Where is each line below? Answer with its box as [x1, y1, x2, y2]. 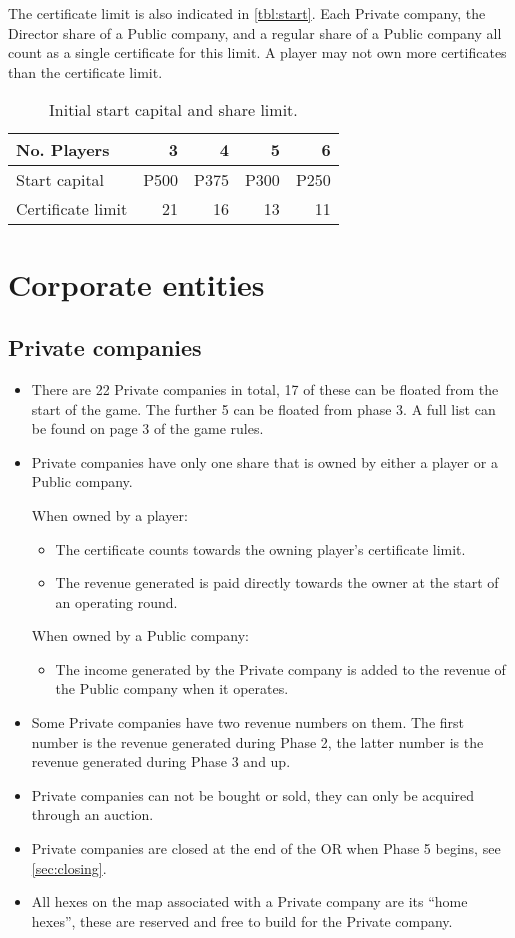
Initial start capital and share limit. [49, 98, 298, 122]
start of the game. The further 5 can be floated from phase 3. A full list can [31, 398, 496, 419]
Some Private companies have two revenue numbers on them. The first [31, 712, 464, 733]
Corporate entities [8, 263, 265, 304]
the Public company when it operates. [55, 678, 289, 699]
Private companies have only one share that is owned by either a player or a [31, 451, 498, 472]
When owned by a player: [31, 504, 188, 525]
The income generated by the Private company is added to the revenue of [55, 658, 506, 679]
